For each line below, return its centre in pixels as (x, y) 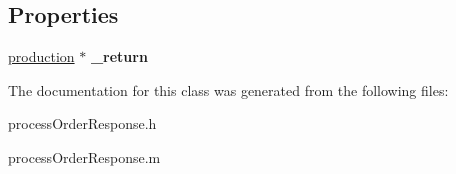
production (41, 56)
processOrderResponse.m (84, 156)
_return (119, 56)
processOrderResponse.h (82, 123)
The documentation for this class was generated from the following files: (228, 89)
